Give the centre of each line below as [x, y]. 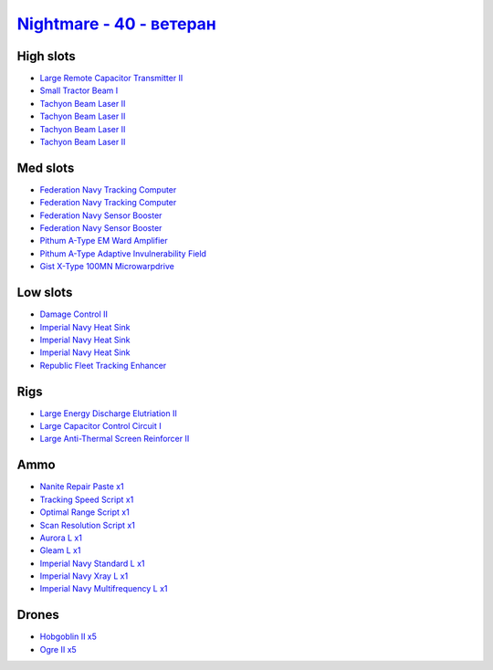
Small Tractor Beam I [79, 90]
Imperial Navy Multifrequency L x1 [104, 589]
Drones [38, 615]
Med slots [46, 167]
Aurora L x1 [61, 538]
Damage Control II [74, 314]
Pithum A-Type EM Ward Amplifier [104, 241]
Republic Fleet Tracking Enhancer [103, 365]
